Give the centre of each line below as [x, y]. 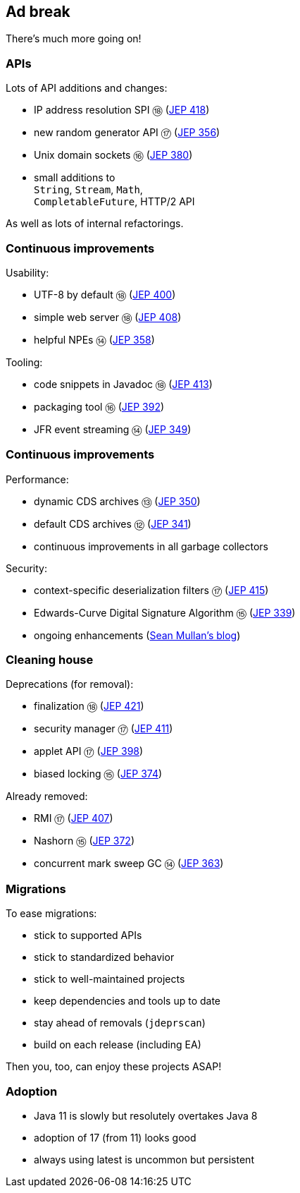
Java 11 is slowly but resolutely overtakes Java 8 [146, 1115]
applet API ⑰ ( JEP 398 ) [89, 751]
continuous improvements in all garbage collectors [151, 546]
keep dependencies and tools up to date [127, 1001]
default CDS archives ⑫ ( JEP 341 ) [113, 523]
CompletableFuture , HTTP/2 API [114, 202]
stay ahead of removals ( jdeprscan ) [120, 1023]
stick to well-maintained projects [110, 979]
